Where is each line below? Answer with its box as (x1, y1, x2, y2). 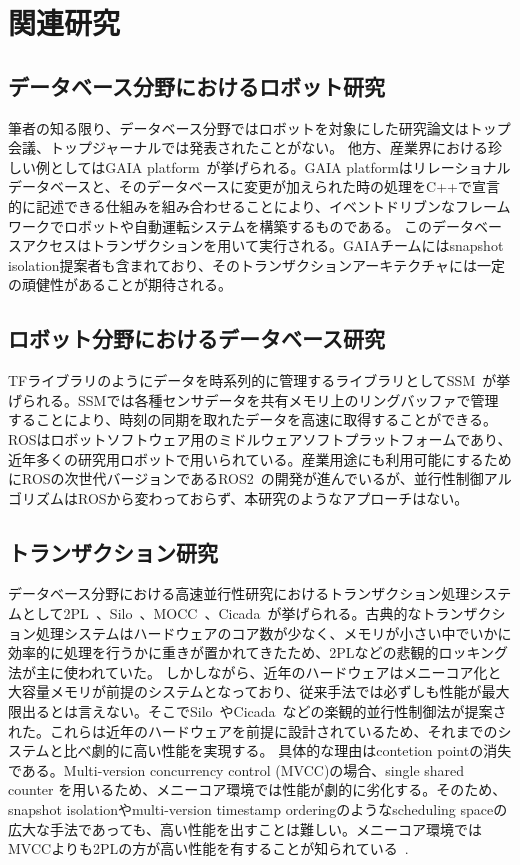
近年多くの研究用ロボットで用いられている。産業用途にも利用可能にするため (8, 448, 512, 469)
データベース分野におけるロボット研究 (8, 70, 385, 101)
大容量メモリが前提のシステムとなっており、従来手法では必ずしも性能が (8, 681, 482, 702)
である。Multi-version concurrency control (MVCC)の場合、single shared (8, 759, 465, 780)
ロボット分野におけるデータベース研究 (8, 323, 385, 354)
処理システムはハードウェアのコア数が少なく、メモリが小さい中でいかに (35, 622, 512, 643)
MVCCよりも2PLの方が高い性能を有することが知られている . (8, 838, 409, 859)
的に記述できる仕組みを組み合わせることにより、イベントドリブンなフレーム (8, 195, 511, 216)
